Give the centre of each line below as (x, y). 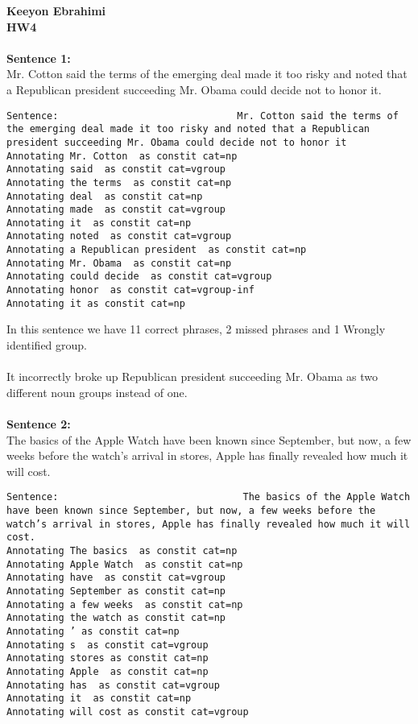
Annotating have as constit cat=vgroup (116, 578)
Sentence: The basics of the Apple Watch (209, 497)
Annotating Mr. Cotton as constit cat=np (122, 156)
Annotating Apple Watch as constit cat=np (125, 564)
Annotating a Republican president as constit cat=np (157, 250)
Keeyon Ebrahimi (56, 10)
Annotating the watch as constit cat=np (116, 618)
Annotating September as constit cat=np (116, 591)
